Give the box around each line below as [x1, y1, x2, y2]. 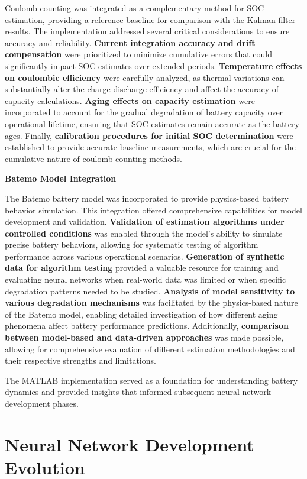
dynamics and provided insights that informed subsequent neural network [5, 386, 272, 398]
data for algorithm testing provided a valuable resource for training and [5, 261, 279, 274]
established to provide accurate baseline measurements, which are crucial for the [5, 141, 296, 153]
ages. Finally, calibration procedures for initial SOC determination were [5, 129, 293, 141]
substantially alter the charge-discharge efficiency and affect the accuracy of [5, 83, 279, 95]
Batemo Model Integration [5, 172, 117, 185]
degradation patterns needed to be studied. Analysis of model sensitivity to [5, 284, 295, 297]
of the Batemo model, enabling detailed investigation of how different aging [5, 308, 278, 320]
